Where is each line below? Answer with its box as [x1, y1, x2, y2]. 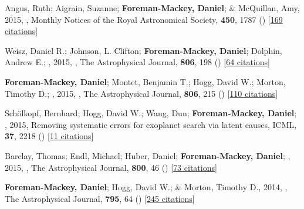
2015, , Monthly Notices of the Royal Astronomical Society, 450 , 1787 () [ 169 [5, 13, 283, 25]
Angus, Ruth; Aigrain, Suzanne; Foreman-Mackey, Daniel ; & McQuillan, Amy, [5, 2, 300, 14]
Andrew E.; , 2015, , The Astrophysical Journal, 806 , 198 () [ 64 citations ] [5, 56, 270, 68]
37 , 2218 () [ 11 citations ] [5, 130, 94, 142]
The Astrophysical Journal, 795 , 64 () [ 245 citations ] [5, 192, 195, 204]
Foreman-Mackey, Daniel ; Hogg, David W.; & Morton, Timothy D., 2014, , [5, 181, 288, 193]
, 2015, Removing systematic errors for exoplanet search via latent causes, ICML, [5, 118, 297, 130]
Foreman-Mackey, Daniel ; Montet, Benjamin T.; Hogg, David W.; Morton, [5, 75, 286, 87]
